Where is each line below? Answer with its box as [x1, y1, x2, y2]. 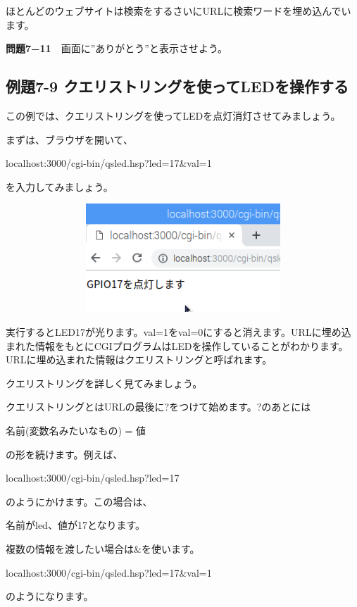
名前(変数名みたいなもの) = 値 [6, 423, 146, 438]
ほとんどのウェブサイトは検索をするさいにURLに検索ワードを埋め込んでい [6, 4, 351, 18]
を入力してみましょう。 [6, 179, 113, 194]
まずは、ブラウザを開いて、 [6, 132, 133, 146]
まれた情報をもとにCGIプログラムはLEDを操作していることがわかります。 [6, 338, 349, 353]
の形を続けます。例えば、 [6, 446, 123, 461]
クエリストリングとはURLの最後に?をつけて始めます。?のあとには [6, 399, 311, 414]
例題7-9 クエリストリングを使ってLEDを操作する [6, 75, 349, 97]
